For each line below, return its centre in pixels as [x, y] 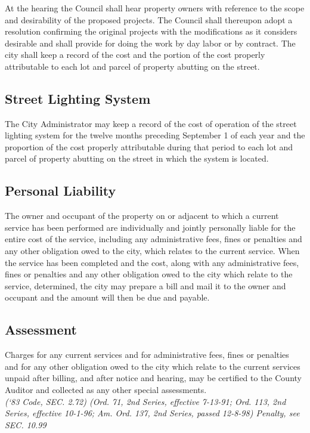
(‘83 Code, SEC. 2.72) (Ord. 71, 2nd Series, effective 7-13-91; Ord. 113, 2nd [145, 401]
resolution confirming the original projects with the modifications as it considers [151, 31]
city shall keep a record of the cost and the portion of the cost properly [135, 55]
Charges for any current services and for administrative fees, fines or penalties [147, 355]
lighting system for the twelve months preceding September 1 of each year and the [155, 135]
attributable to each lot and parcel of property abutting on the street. [132, 66]
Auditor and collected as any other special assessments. [106, 389]
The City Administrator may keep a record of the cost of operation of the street [151, 123]
